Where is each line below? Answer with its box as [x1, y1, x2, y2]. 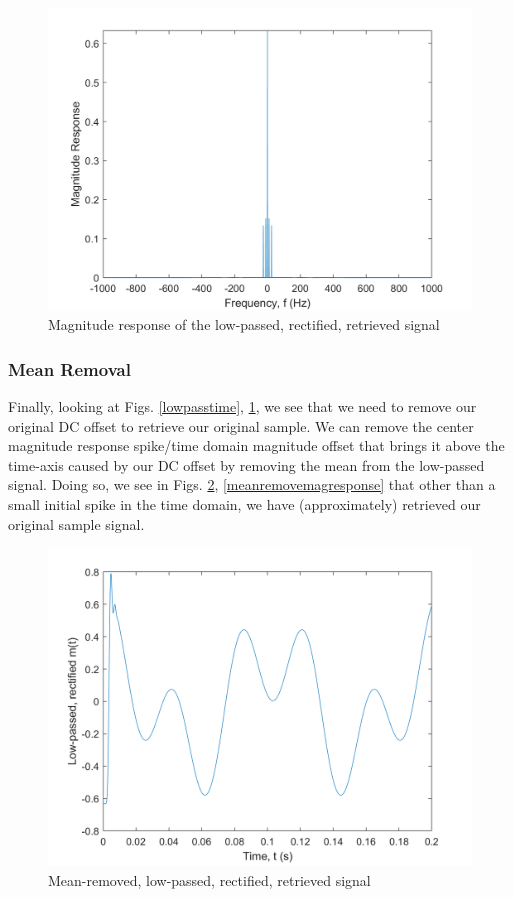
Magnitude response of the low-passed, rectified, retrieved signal [48, 314, 440, 335]
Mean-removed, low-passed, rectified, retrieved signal [48, 869, 371, 890]
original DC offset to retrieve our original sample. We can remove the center [8, 415, 474, 436]
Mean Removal [8, 356, 131, 381]
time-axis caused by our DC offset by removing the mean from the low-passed [8, 454, 485, 475]
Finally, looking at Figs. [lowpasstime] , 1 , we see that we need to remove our [8, 396, 477, 417]
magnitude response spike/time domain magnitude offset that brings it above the [8, 435, 505, 456]
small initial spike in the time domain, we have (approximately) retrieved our [8, 494, 481, 515]
